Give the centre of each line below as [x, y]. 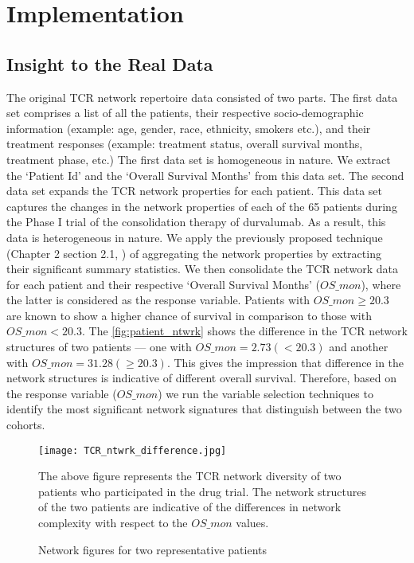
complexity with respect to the [113, 523]
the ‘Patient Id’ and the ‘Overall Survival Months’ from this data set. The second [205, 175]
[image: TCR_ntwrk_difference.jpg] [133, 450]
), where [381, 284]
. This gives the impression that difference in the [285, 362]
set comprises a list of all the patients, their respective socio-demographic [185, 113]
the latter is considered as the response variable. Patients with [158, 300]
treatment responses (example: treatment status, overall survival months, [185, 144]
